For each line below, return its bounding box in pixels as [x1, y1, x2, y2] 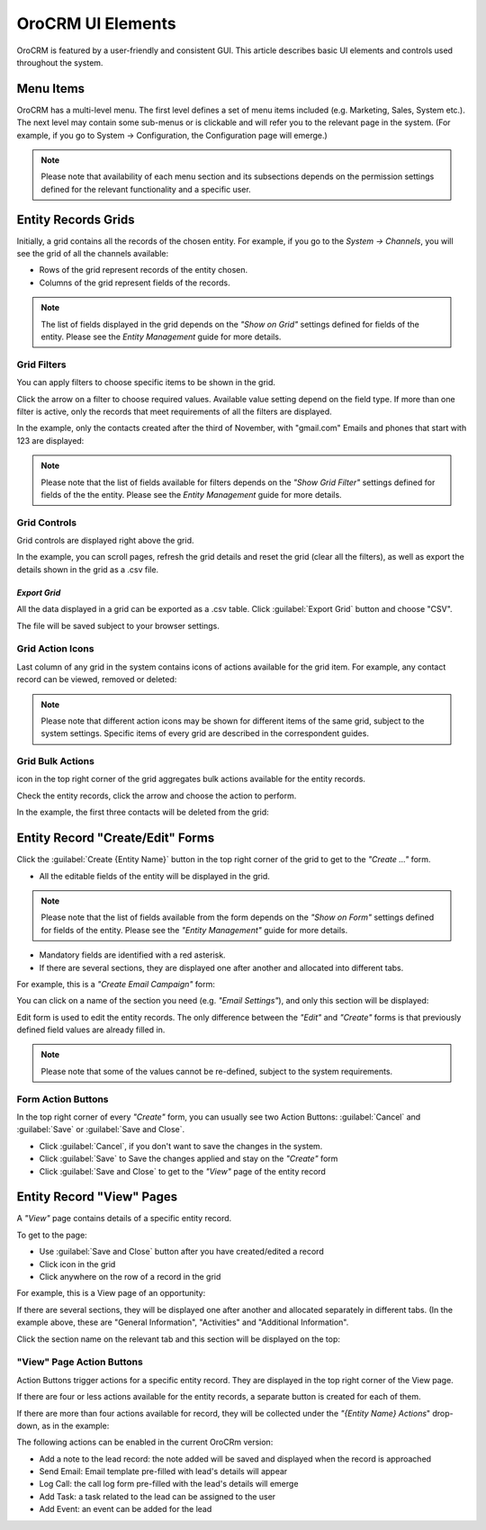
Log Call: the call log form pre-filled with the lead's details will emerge [39, 1479, 299, 1489]
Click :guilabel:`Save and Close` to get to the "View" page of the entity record [39, 1165, 326, 1176]
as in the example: [41, 1420, 110, 1431]
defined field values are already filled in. [16, 1024, 166, 1035]
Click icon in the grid [39, 1258, 116, 1269]
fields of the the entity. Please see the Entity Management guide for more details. [40, 489, 342, 499]
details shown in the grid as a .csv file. [16, 563, 159, 575]
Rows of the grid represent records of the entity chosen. [39, 265, 248, 275]
